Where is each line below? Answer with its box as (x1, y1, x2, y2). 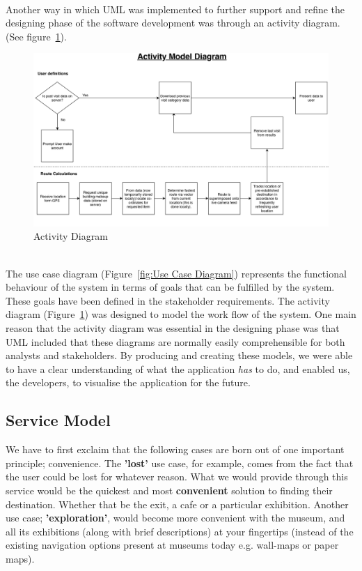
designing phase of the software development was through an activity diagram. (6, 15, 340, 30)
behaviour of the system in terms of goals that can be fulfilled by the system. (6, 280, 335, 294)
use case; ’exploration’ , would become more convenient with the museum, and (6, 510, 345, 525)
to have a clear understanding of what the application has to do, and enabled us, (6, 361, 350, 376)
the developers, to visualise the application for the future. (6, 375, 251, 390)
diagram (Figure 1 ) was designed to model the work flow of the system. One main (6, 307, 356, 321)
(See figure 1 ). (6, 29, 67, 43)
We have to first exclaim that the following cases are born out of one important (6, 442, 345, 457)
